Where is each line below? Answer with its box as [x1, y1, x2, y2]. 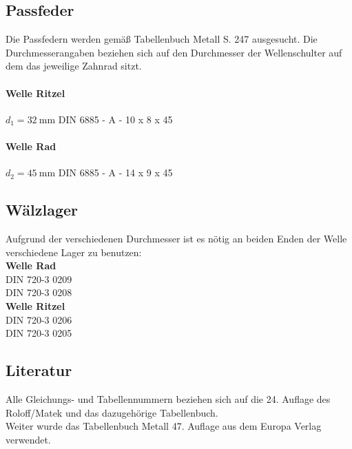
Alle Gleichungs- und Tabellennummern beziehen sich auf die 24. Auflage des [6, 391, 331, 406]
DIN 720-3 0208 [6, 285, 72, 300]
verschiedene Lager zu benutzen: [6, 244, 142, 259]
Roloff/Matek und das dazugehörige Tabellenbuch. [6, 405, 218, 419]
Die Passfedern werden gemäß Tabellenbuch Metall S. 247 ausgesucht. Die [6, 32, 318, 46]
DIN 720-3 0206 [6, 312, 72, 326]
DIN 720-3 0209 [6, 271, 72, 286]
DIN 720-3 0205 [6, 326, 72, 340]
